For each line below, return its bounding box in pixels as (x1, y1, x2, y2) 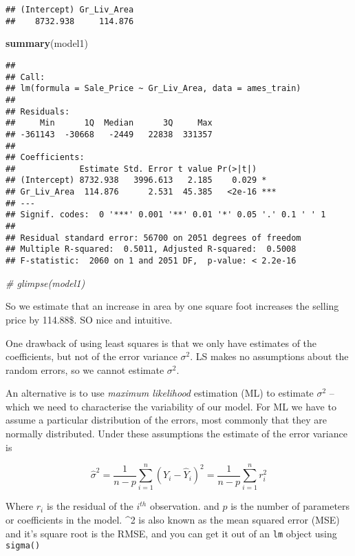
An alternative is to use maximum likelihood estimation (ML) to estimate (6, 386, 314, 400)
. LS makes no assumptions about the (190, 349, 349, 364)
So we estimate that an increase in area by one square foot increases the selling (6, 299, 339, 313)
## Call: (6, 72, 45, 82)
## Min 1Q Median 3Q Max (6, 118, 213, 128)
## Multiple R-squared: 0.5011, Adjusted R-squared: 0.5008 (6, 244, 297, 255)
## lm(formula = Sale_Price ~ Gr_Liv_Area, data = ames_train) (6, 83, 301, 94)
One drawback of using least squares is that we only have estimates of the (6, 335, 317, 350)
